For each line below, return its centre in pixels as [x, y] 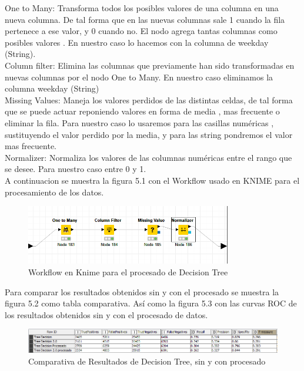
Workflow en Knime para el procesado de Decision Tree [128, 272]
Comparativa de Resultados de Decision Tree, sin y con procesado [147, 361]
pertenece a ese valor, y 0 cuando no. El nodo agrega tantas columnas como [141, 31]
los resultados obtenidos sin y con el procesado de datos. [106, 314]
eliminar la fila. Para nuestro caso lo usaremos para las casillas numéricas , [139, 122]
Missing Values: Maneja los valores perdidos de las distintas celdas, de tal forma [149, 100]
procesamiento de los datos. [54, 192]
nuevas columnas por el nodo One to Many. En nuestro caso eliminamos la [139, 77]
